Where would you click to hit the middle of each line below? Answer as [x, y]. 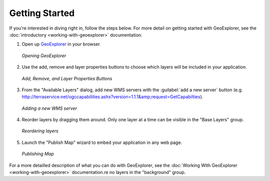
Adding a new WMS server [49, 108]
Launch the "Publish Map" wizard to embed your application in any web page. [102, 142]
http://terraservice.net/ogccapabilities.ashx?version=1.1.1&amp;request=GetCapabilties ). [112, 97]
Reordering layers [40, 131]
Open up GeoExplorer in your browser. [61, 44]
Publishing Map [38, 154]
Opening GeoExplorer [44, 56]
